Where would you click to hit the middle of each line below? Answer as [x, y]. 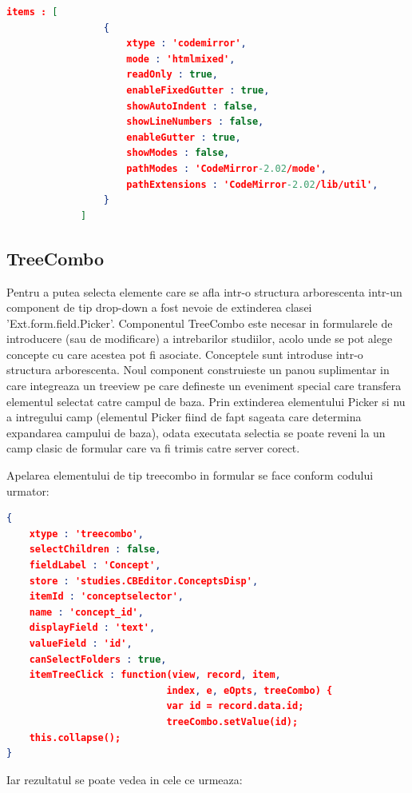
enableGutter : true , [184, 137]
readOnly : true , [172, 75]
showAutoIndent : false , [192, 106]
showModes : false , [178, 153]
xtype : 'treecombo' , [86, 534]
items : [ [32, 12]
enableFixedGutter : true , [198, 90]
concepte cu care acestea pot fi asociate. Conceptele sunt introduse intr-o [185, 354]
